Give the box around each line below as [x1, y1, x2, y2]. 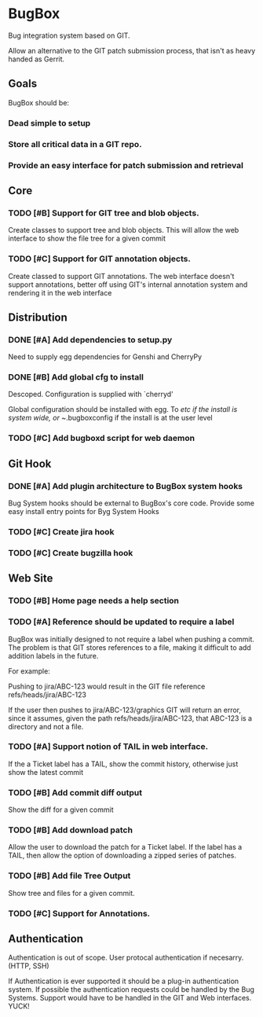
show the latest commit [8, 767, 84, 777]
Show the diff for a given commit [8, 805, 114, 814]
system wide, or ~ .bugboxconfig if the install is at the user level [8, 413, 214, 423]
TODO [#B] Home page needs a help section [8, 595, 179, 606]
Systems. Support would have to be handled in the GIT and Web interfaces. [8, 993, 252, 1003]
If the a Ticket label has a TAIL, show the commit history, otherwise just [8, 759, 239, 769]
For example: [8, 666, 51, 676]
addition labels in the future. [8, 651, 99, 660]
